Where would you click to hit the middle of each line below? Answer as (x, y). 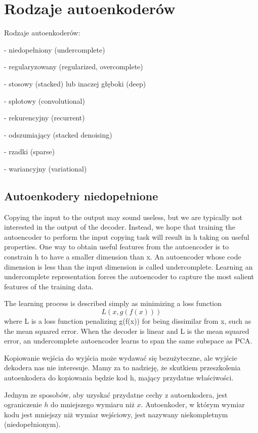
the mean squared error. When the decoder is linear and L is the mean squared (127, 331)
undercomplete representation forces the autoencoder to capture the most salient (129, 276)
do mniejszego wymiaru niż (93, 404)
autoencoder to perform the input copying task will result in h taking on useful (127, 236)
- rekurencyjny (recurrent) (45, 118)
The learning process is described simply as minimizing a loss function (113, 303)
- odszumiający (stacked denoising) (58, 134)
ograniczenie (23, 404)
